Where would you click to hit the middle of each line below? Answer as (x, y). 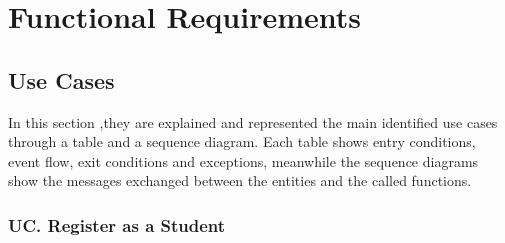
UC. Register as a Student (117, 224)
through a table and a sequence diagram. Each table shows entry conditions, (242, 141)
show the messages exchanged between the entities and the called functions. (240, 180)
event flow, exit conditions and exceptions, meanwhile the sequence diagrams (243, 160)
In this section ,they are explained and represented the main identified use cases (253, 121)
